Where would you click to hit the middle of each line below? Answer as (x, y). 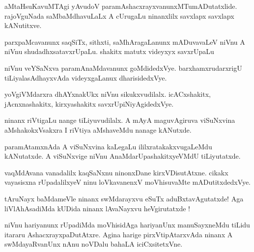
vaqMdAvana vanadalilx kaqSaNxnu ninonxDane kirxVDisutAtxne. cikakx (116, 172)
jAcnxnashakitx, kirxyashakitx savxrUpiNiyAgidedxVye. (89, 103)
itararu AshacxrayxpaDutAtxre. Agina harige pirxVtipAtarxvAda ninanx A (119, 234)
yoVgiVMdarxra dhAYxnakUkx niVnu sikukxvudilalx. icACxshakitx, (108, 94)
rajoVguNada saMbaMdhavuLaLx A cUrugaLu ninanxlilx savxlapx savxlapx (119, 15)
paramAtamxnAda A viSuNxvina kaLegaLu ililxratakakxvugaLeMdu (108, 146)
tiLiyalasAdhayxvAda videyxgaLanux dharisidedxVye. (86, 77)
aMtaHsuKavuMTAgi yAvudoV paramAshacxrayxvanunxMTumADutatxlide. (121, 6)
